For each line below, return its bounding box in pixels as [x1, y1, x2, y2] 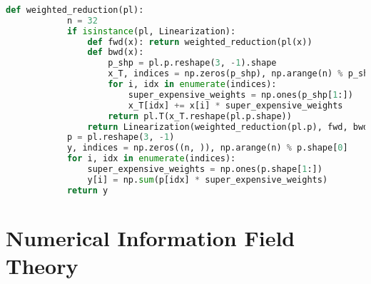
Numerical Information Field [6, 223, 295, 252]
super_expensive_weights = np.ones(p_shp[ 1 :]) [128, 89, 353, 100]
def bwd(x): [87, 47, 144, 58]
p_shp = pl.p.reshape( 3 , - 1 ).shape [108, 58, 277, 69]
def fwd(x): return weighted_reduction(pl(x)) [87, 36, 312, 47]
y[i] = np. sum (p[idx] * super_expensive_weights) [87, 174, 328, 185]
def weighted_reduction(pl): [6, 4, 144, 15]
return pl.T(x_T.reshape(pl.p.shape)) [108, 111, 292, 121]
